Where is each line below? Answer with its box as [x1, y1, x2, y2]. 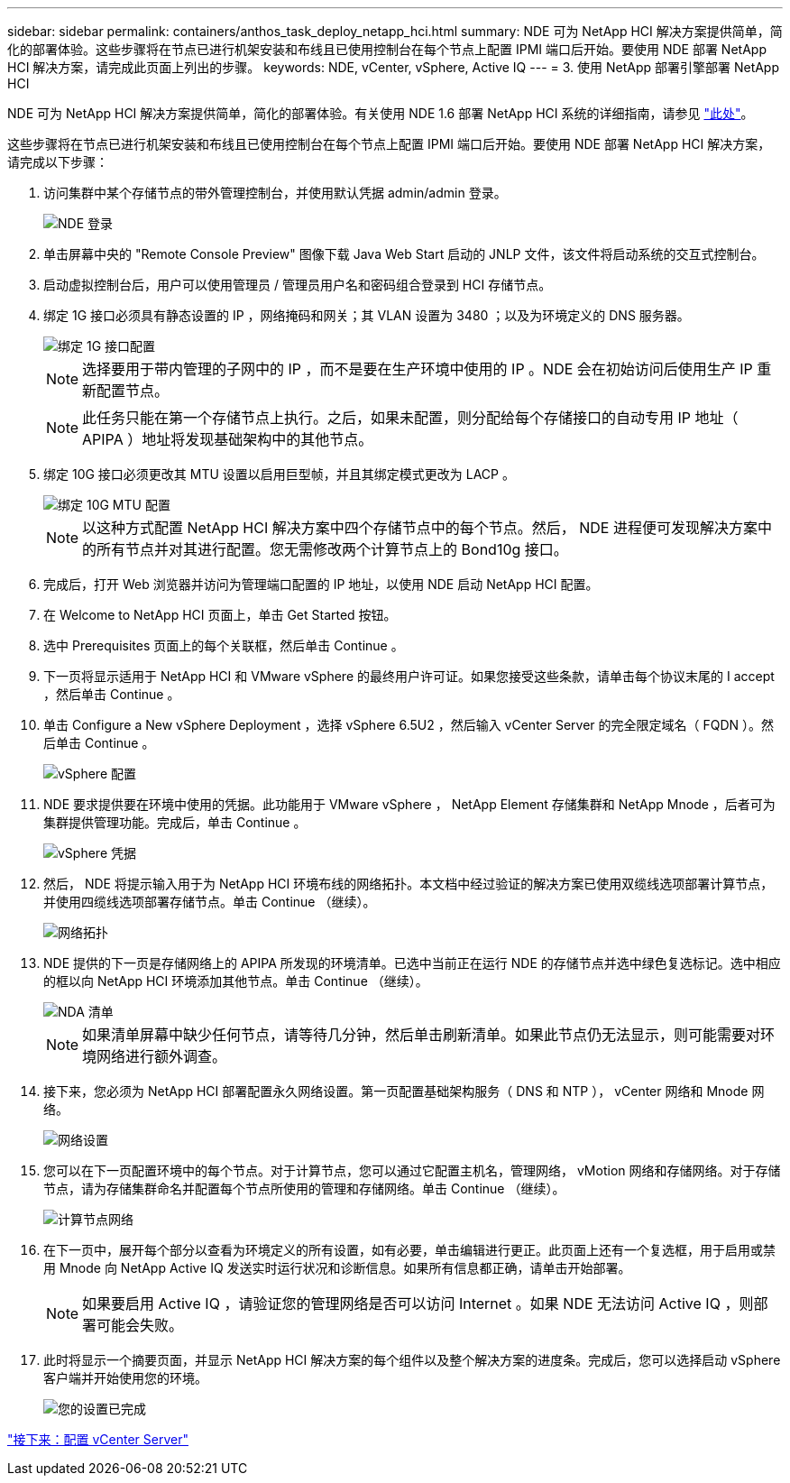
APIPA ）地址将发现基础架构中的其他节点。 [82, 430, 373, 448]
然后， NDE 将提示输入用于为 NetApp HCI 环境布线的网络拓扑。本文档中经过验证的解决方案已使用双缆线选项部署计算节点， [43, 876, 774, 891]
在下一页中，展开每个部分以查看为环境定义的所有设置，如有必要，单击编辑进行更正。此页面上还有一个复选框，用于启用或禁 [43, 1242, 776, 1257]
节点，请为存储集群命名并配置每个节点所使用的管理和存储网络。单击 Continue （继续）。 [43, 1181, 565, 1196]
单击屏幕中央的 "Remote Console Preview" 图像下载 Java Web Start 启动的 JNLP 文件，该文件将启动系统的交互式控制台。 [43, 246, 765, 262]
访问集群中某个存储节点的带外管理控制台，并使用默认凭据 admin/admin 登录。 [43, 185, 507, 200]
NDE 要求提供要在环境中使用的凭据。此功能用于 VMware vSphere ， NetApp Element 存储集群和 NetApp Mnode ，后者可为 [43, 797, 776, 812]
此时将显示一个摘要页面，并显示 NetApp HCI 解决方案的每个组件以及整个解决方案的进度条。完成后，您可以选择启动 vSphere [43, 1352, 781, 1368]
